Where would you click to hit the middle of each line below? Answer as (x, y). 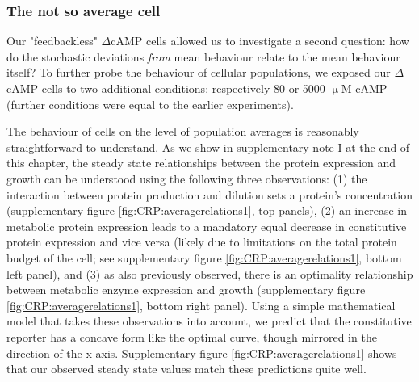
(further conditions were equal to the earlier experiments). (150, 104)
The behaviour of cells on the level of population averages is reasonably (183, 131)
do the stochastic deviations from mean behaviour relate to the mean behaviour (203, 56)
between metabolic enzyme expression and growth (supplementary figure (186, 290)
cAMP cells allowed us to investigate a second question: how (260, 41)
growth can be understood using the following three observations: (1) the (187, 178)
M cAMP (364, 88)
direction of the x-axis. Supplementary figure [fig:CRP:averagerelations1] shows (202, 353)
